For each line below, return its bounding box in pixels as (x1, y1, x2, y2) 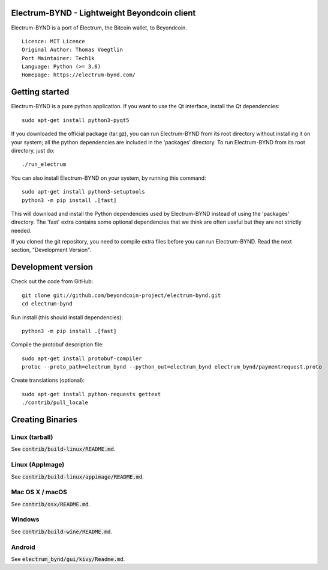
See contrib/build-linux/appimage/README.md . (11, 473, 144, 480)
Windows (11, 515, 40, 524)
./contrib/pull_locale (22, 399, 89, 406)
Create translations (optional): (11, 376, 85, 384)
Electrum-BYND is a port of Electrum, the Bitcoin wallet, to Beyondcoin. (11, 24, 187, 31)
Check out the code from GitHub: (11, 278, 94, 285)
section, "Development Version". (11, 247, 92, 254)
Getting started (11, 87, 70, 97)
